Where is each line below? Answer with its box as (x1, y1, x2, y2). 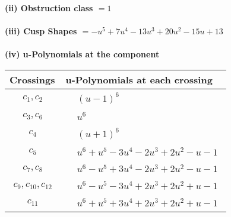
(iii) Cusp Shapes (5, 25, 77, 37)
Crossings (10, 72, 55, 86)
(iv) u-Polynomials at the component (5, 48, 160, 60)
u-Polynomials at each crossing (65, 72, 213, 86)
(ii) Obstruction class (5, 2, 93, 14)
